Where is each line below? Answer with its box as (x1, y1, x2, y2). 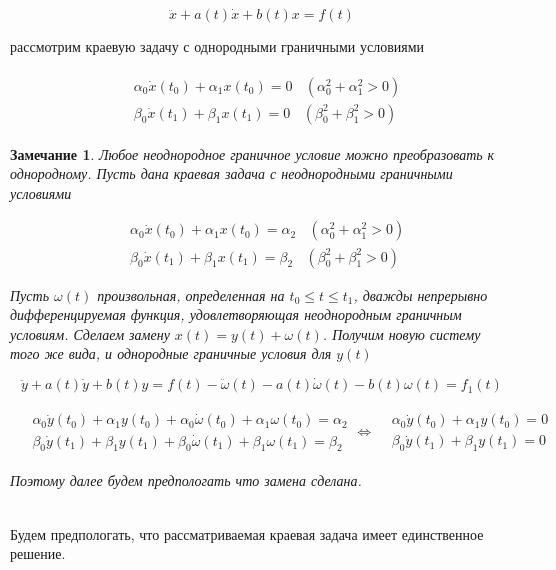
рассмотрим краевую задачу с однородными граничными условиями (10, 36, 425, 56)
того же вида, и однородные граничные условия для (10, 343, 332, 364)
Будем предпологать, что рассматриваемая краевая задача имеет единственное (10, 523, 484, 544)
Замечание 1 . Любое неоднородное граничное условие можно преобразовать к (10, 143, 495, 164)
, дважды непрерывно (353, 284, 488, 305)
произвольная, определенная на (97, 284, 285, 305)
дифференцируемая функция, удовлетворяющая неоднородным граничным (10, 304, 462, 325)
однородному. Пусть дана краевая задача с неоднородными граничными (10, 163, 453, 184)
